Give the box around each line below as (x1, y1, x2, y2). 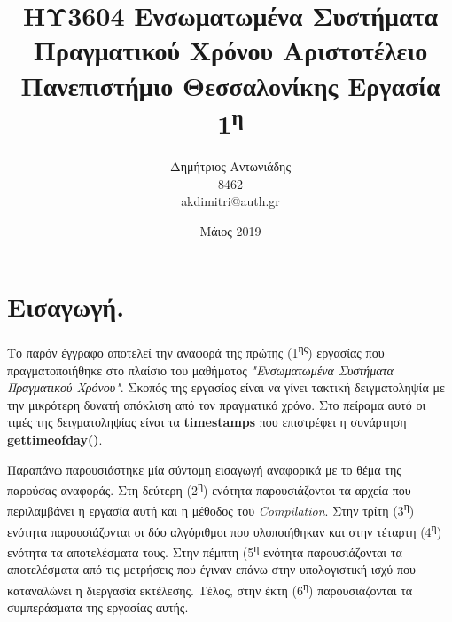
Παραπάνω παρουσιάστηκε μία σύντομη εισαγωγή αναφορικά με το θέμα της (7, 460, 401, 478)
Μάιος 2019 (199, 221, 261, 240)
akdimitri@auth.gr (181, 192, 280, 210)
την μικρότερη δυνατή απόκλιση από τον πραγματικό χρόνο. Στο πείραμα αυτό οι (7, 395, 426, 413)
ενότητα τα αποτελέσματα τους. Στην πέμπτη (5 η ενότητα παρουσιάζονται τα (7, 539, 402, 561)
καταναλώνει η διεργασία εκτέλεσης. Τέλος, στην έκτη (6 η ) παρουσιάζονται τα (7, 578, 413, 599)
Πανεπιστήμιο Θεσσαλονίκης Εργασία (20, 67, 440, 103)
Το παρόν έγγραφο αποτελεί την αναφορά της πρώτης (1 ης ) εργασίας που (7, 341, 385, 361)
